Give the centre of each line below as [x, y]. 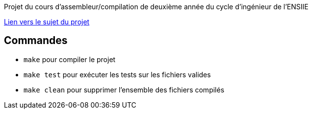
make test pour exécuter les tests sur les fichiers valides [117, 74]
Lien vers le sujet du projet [47, 22]
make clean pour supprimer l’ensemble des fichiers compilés [124, 90]
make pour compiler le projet [70, 59]
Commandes [36, 41]
